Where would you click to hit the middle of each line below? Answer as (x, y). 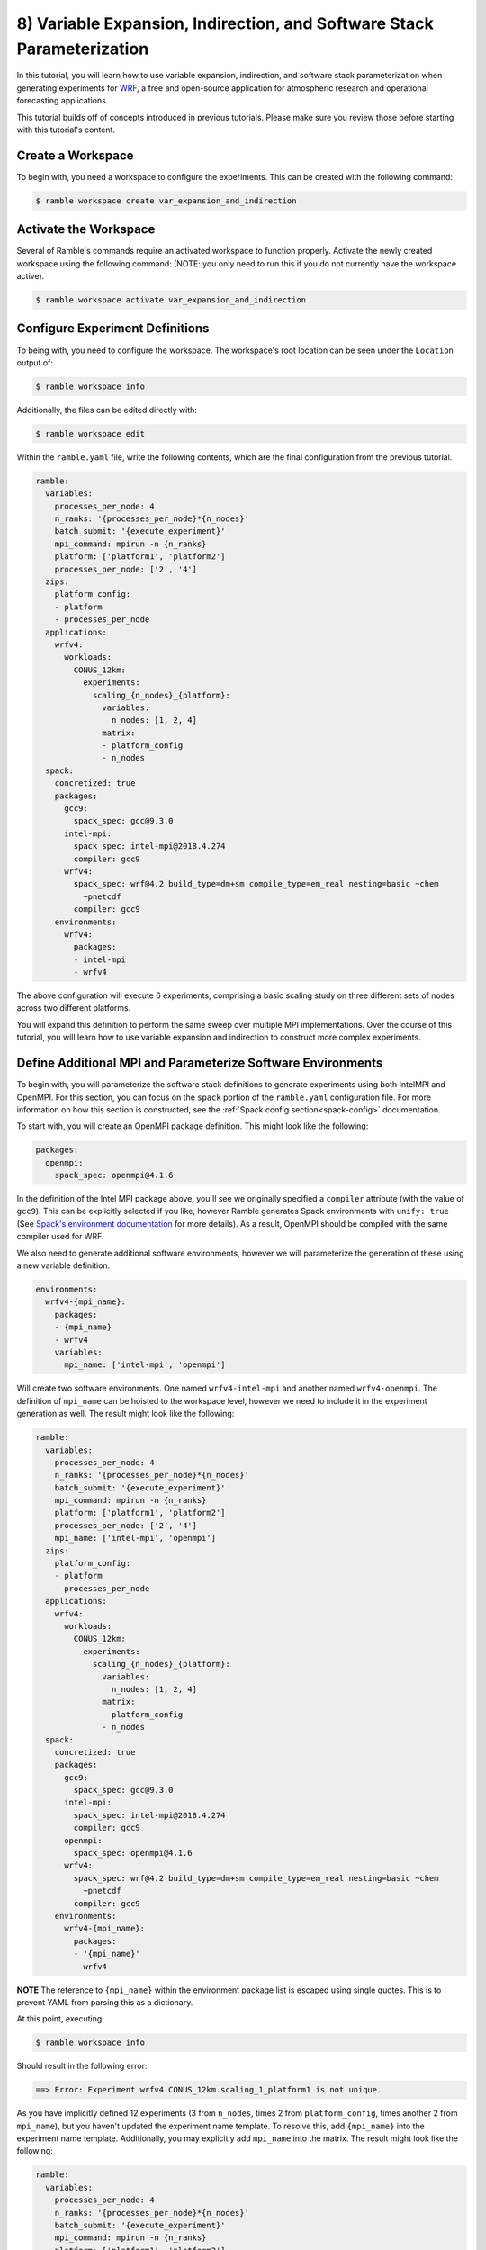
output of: (35, 362)
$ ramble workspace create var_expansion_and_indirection (166, 201)
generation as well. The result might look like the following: (126, 1414)
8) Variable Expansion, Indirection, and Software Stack (225, 23)
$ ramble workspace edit (90, 433)
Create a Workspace (75, 155)
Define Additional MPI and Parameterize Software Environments (200, 1063)
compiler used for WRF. (60, 1237)
